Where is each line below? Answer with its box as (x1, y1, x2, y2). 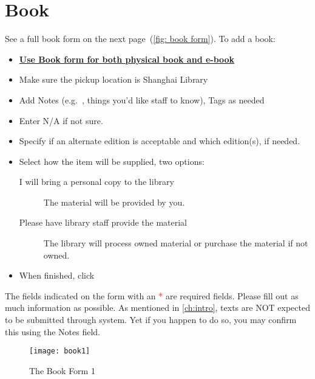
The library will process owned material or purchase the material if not (43, 237, 308, 249)
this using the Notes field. (5, 325, 100, 338)
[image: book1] (29, 347, 90, 356)
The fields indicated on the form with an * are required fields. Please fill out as (5, 289, 299, 302)
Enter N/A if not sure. (19, 114, 103, 127)
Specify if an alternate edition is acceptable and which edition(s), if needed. (19, 134, 300, 147)
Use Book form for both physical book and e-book (19, 52, 235, 65)
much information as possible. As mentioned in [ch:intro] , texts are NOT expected (5, 301, 310, 314)
